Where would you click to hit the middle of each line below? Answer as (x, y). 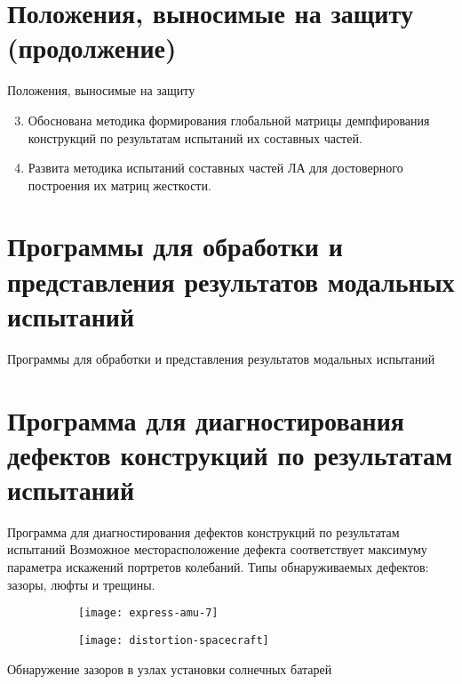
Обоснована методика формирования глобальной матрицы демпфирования (229, 120)
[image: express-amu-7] (148, 613)
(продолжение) (92, 48)
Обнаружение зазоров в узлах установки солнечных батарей (170, 668)
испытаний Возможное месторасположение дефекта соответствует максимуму (217, 549)
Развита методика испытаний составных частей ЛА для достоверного (215, 168)
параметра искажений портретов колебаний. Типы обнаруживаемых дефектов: (218, 567)
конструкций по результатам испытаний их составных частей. (195, 137)
